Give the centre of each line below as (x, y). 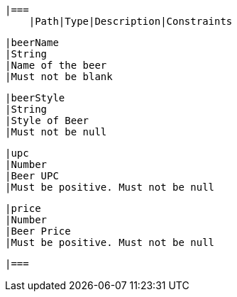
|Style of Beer (47, 121)
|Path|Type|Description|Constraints (131, 21)
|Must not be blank (59, 77)
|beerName (32, 43)
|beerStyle (35, 98)
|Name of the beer (56, 65)
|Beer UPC (32, 176)
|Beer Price (38, 231)
